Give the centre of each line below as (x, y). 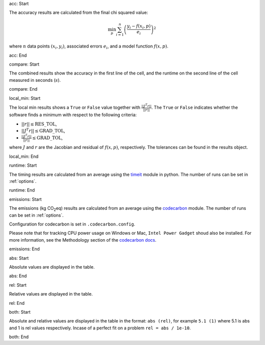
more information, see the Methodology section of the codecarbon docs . (83, 240)
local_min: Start (25, 98)
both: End (19, 337)
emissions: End (25, 249)
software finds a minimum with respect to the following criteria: (73, 115)
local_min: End (24, 156)
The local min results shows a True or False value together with (75, 107)
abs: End (18, 276)
